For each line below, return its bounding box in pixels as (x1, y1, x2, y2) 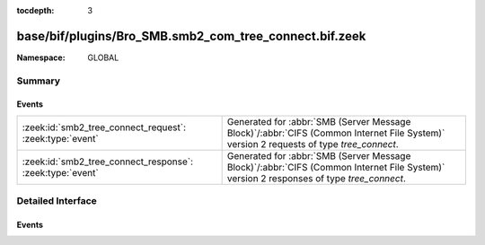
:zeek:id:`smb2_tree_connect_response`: (22, 155, 193, 168)
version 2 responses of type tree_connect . (226, 171, 406, 184)
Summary (16, 74, 61, 87)
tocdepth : (16, 5, 55, 15)
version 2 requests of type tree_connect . (226, 137, 399, 150)
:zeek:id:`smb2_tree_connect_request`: (22, 121, 186, 134)
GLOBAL (87, 52, 119, 63)
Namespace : (16, 52, 66, 63)
